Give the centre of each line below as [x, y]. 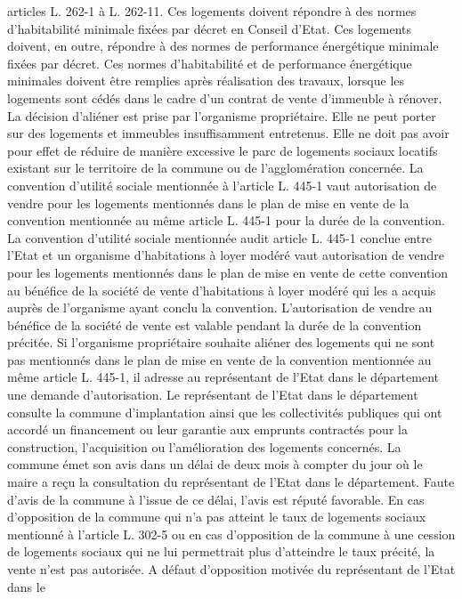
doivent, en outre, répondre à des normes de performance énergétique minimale [223, 46]
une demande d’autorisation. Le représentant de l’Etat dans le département [213, 395]
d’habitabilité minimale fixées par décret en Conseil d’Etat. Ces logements [210, 28]
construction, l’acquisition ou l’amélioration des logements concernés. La [204, 446]
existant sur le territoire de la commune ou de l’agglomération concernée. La [215, 168]
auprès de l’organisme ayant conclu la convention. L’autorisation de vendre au [220, 308]
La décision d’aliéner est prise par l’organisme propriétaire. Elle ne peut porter [222, 115]
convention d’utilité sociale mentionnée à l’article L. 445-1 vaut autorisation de [222, 185]
